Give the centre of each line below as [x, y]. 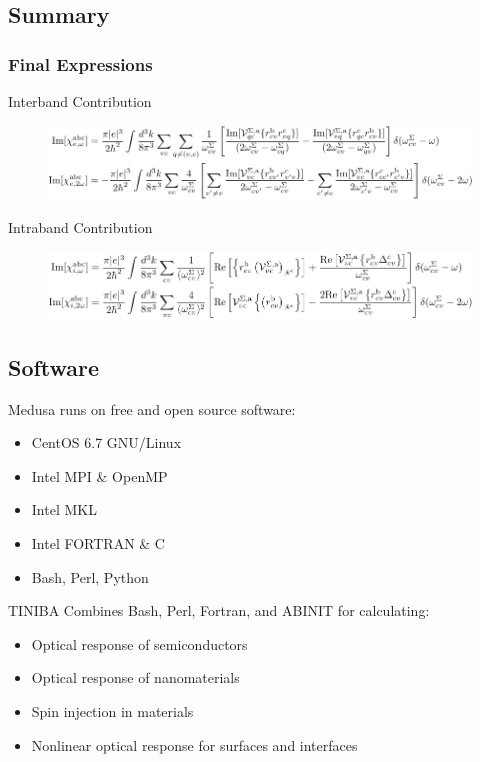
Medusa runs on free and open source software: [152, 408]
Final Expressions [80, 63]
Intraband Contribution [80, 227]
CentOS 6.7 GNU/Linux [106, 442]
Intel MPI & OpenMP [99, 475]
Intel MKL [64, 509]
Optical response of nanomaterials [135, 677]
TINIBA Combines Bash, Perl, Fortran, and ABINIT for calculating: [219, 610]
